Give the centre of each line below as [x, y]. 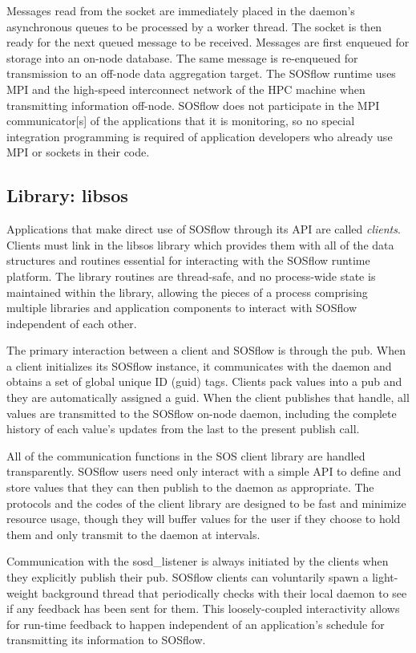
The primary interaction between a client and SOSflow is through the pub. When [206, 350]
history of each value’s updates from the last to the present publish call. [183, 429]
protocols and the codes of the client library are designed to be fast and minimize [206, 503]
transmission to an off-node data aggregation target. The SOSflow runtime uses [201, 73]
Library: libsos [67, 195]
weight [22, 592]
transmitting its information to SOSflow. [106, 640]
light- [385, 577]
